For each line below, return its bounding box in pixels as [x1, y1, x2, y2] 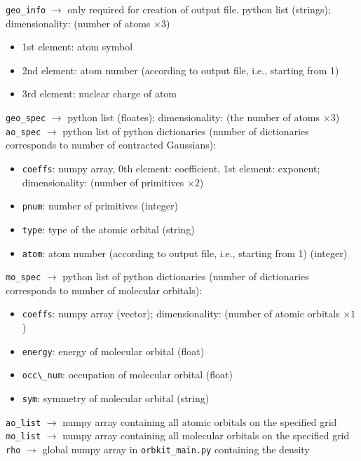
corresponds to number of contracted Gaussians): [6, 137, 217, 152]
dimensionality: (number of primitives [22, 174, 184, 189]
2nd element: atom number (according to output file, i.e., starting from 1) [22, 62, 339, 77]
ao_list [6, 418, 41, 428]
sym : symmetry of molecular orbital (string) [22, 390, 210, 405]
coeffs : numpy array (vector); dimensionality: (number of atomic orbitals [22, 306, 340, 321]
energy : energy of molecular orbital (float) [22, 343, 205, 358]
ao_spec [6, 127, 41, 137]
